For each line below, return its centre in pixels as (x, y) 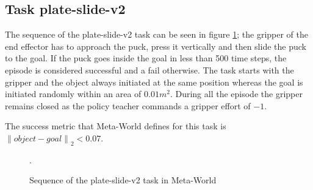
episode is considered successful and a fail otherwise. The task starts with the (149, 70)
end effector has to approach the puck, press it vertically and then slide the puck (156, 46)
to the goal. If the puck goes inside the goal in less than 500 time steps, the (146, 58)
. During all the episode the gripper (236, 94)
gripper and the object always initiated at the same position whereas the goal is (154, 82)
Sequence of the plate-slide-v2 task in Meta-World (123, 180)
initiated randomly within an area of (73, 94)
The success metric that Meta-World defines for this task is (116, 126)
